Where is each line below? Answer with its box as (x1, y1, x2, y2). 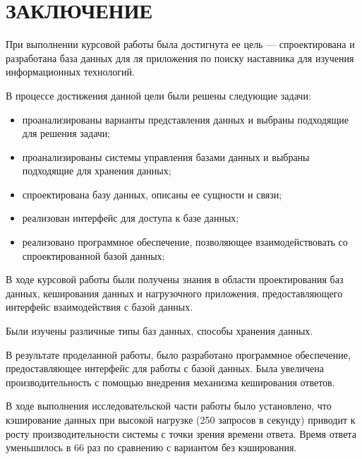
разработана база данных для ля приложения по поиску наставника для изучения (6, 50, 354, 65)
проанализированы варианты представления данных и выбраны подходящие (22, 112, 349, 126)
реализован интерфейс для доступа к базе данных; (22, 210, 239, 225)
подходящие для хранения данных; (22, 163, 171, 178)
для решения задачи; (22, 126, 111, 141)
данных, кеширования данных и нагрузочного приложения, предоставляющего (6, 285, 343, 300)
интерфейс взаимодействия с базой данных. (6, 299, 193, 314)
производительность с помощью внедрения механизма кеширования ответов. (6, 374, 335, 389)
